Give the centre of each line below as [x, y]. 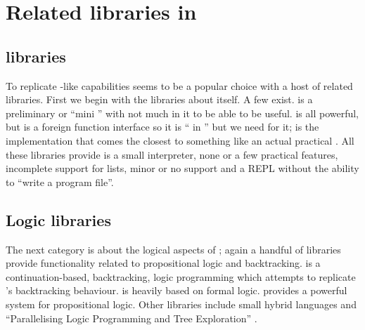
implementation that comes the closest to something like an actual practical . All [180, 140]
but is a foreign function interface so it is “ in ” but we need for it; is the [162, 127]
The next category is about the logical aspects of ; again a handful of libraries [173, 249]
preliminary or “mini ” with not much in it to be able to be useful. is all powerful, [182, 113]
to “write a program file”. [60, 181]
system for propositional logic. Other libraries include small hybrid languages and [181, 304]
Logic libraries [58, 219]
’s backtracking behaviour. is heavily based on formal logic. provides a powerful [177, 290]
